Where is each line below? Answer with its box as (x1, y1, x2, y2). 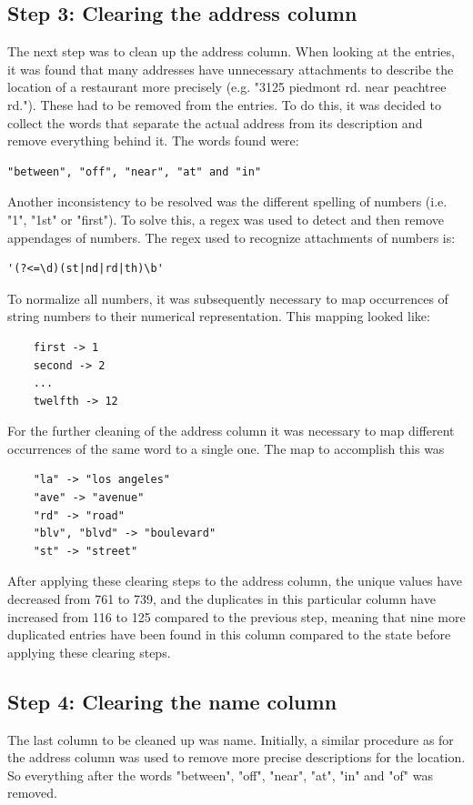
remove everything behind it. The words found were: (7, 131, 299, 150)
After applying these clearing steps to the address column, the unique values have (7, 571, 462, 590)
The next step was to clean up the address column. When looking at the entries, (7, 42, 455, 61)
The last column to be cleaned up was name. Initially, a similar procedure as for (7, 730, 454, 749)
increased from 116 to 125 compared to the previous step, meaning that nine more (7, 607, 466, 626)
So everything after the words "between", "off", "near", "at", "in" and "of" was (7, 765, 433, 784)
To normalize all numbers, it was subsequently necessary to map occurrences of (7, 288, 448, 307)
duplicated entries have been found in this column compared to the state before (7, 625, 451, 644)
